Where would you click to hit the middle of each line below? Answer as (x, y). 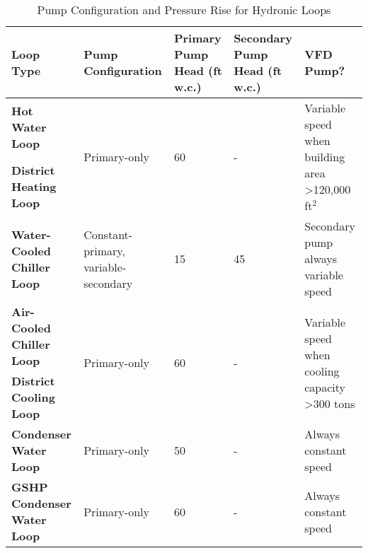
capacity (325, 387)
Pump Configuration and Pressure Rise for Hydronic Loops (184, 10)
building (325, 157)
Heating (34, 186)
